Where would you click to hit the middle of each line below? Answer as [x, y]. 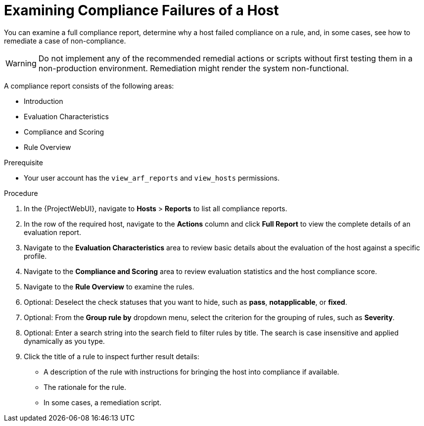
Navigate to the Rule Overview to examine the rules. [109, 286]
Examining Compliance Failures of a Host [141, 10]
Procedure [21, 193]
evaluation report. [52, 232]
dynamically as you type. [64, 341]
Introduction [44, 101]
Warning [21, 63]
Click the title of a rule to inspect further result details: [112, 356]
